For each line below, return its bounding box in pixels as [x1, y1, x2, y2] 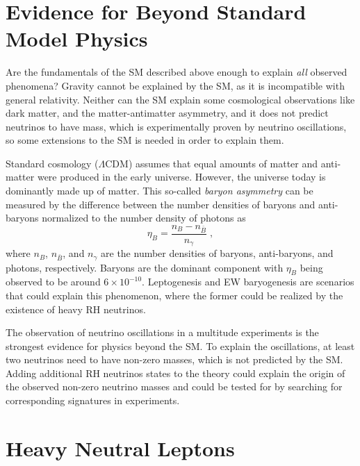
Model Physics [6, 24, 148, 53]
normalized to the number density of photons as [42, 210, 246, 225]
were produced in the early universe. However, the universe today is [37, 169, 326, 184]
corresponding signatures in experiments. [6, 393, 180, 408]
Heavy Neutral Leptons [6, 433, 235, 462]
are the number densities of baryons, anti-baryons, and [101, 246, 334, 260]
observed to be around [6, 274, 101, 289]
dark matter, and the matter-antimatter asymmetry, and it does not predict [6, 106, 329, 120]
